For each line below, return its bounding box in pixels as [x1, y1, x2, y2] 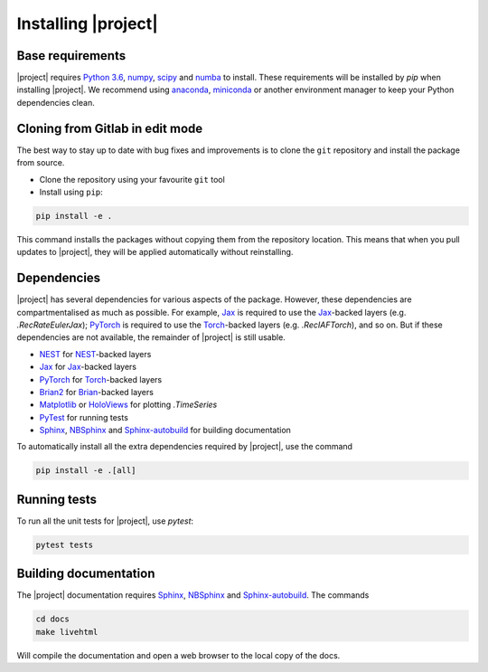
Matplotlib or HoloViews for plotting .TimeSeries [39, 399, 218, 411]
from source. [16, 157, 65, 168]
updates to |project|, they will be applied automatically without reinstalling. [16, 247, 294, 258]
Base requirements [16, 48, 127, 63]
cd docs [35, 614, 70, 624]
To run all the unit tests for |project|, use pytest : [16, 516, 194, 526]
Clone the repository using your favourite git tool [39, 174, 225, 185]
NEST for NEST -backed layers [39, 348, 152, 359]
